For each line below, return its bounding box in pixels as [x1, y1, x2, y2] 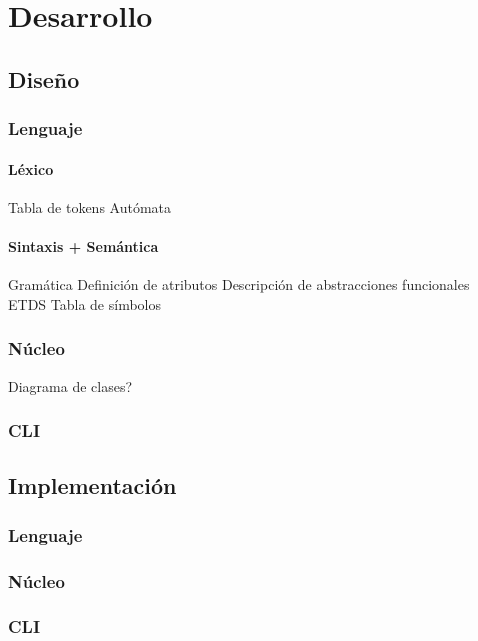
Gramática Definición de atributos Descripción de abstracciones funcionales [8, 274, 470, 295]
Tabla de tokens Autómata [8, 196, 172, 217]
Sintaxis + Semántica [8, 235, 159, 256]
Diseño [8, 63, 80, 94]
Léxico [8, 158, 54, 179]
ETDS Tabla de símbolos [8, 293, 161, 314]
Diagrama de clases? [8, 375, 133, 396]
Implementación [8, 470, 177, 501]
